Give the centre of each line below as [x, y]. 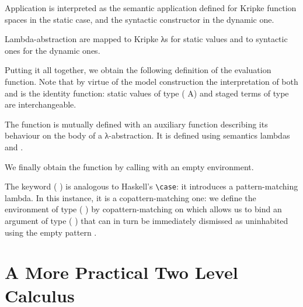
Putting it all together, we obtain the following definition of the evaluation [138, 70]
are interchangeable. [41, 104]
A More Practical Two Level [121, 272]
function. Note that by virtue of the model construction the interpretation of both [151, 81]
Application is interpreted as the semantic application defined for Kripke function [151, 8]
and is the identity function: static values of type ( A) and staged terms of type [147, 93]
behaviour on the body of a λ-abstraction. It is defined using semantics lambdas [147, 135]
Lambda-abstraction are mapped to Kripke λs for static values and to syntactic [146, 39]
